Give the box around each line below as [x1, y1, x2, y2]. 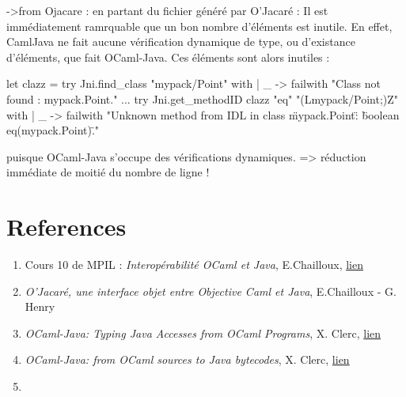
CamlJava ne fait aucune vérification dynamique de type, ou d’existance [6, 33, 355, 50]
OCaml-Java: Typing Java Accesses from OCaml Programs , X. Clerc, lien [25, 324, 381, 341]
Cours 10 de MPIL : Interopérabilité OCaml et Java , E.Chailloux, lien [25, 256, 363, 273]
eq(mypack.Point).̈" [6, 122, 100, 138]
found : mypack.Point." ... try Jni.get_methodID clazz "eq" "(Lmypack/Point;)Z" [6, 90, 399, 107]
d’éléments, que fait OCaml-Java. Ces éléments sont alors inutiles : [6, 48, 330, 65]
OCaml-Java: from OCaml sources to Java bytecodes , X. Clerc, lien [25, 351, 350, 368]
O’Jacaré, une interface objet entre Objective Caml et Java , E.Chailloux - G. [25, 282, 397, 299]
